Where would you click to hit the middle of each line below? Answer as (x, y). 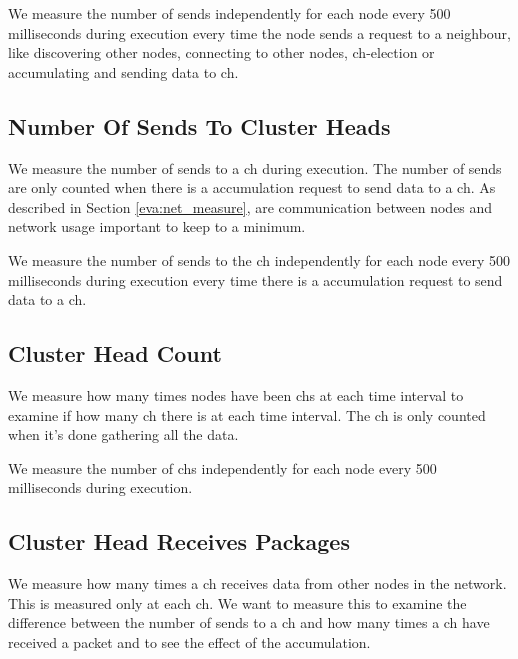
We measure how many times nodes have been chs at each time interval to (236, 394)
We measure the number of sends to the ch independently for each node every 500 (259, 259)
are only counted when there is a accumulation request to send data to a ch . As (252, 187)
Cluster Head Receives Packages (179, 541)
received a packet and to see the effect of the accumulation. (189, 641)
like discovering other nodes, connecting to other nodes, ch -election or (221, 52)
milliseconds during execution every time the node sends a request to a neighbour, (259, 32)
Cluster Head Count (115, 353)
